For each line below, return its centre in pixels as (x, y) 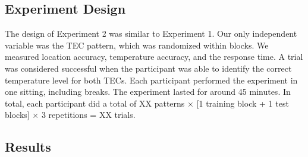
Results (28, 147)
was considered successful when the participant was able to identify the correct (148, 68)
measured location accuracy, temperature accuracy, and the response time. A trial (154, 57)
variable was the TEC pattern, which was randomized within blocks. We (137, 45)
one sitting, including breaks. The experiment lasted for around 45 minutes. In (148, 92)
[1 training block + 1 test (243, 103)
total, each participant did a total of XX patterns (95, 103)
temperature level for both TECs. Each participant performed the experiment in (151, 80)
